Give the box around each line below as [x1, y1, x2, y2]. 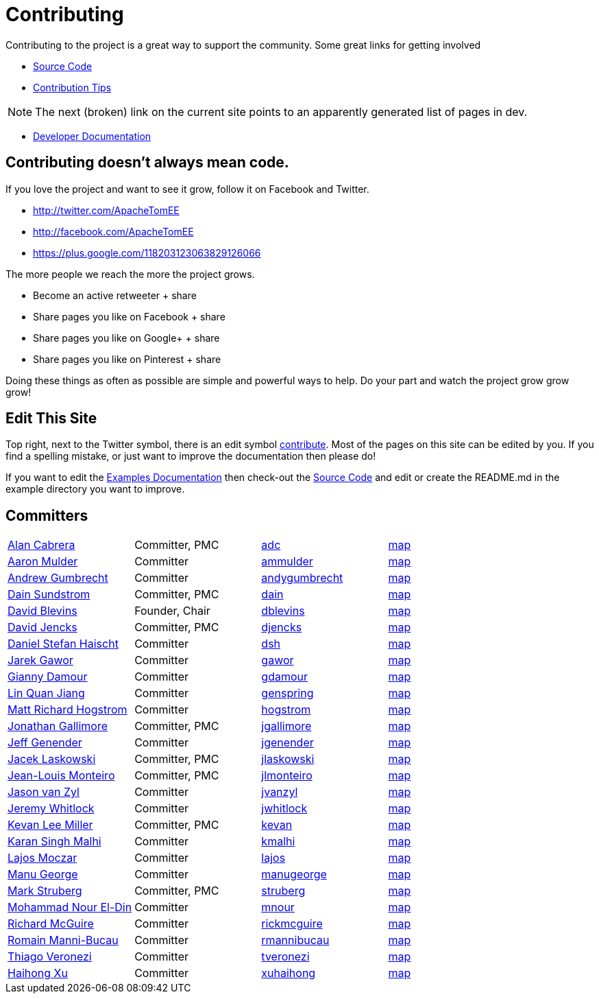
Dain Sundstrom [8, 587, 90, 602]
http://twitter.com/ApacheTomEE [33, 204, 180, 216]
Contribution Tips [33, 81, 112, 93]
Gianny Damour [8, 670, 88, 684]
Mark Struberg [8, 884, 82, 898]
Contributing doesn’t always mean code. [5, 154, 289, 172]
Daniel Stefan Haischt [8, 637, 119, 651]
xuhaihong [261, 966, 316, 980]
